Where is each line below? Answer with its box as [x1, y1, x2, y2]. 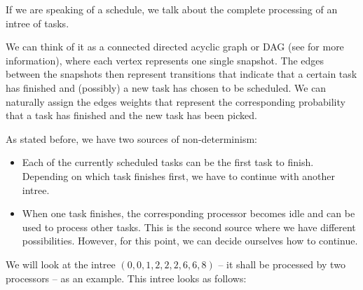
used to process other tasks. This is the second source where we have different [22, 219, 356, 234]
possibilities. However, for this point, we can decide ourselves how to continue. [22, 233, 358, 248]
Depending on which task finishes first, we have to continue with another [22, 168, 336, 183]
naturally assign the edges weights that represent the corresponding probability [6, 94, 345, 109]
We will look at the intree [6, 256, 116, 271]
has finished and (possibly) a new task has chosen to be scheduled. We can [6, 80, 327, 95]
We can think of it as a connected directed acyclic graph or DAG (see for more [6, 39, 344, 54]
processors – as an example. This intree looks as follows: [6, 270, 247, 285]
